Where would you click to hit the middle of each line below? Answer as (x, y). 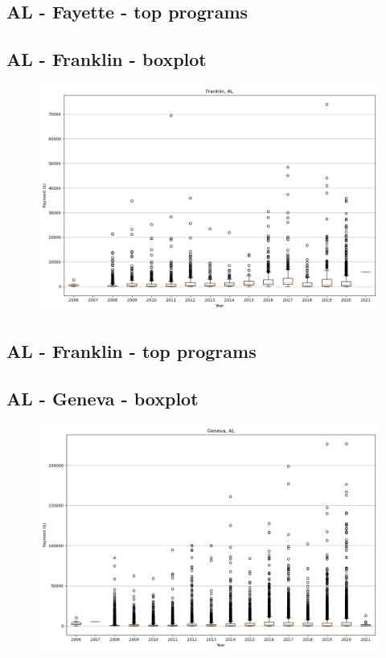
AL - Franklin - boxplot (107, 59)
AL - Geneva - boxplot (103, 399)
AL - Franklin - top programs (131, 351)
